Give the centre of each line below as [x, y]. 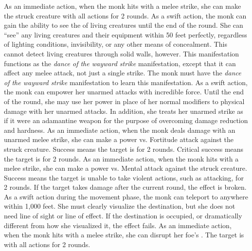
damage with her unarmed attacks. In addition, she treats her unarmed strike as [124, 111]
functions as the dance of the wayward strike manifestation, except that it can [120, 63]
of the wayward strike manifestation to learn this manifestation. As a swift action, [126, 82]
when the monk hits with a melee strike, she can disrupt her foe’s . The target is [124, 235]
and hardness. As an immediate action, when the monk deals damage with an [120, 130]
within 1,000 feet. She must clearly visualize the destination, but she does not [120, 206]
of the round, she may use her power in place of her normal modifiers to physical [124, 101]
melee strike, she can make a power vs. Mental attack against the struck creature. [126, 168]
